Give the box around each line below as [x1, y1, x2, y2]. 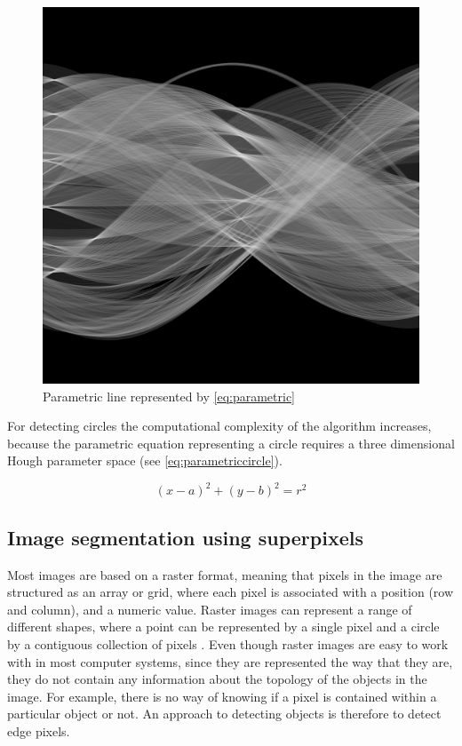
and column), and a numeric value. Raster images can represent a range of [7, 599, 412, 618]
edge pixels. [7, 722, 70, 741]
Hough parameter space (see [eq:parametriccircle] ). [7, 451, 283, 470]
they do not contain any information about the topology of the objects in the [7, 670, 427, 688]
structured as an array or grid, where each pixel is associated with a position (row [7, 583, 454, 601]
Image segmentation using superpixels [7, 523, 363, 551]
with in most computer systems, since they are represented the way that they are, [7, 652, 453, 671]
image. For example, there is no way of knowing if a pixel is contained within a [7, 686, 437, 705]
